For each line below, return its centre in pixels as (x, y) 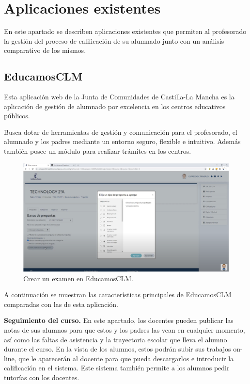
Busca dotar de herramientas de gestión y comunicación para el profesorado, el (121, 132)
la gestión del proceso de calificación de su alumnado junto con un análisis (114, 40)
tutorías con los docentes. (42, 377)
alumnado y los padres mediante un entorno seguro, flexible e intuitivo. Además (122, 141)
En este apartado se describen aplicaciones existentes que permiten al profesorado (125, 31)
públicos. (17, 116)
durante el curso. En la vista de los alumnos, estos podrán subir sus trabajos (117, 349)
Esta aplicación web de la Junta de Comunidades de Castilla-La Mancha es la (119, 97)
